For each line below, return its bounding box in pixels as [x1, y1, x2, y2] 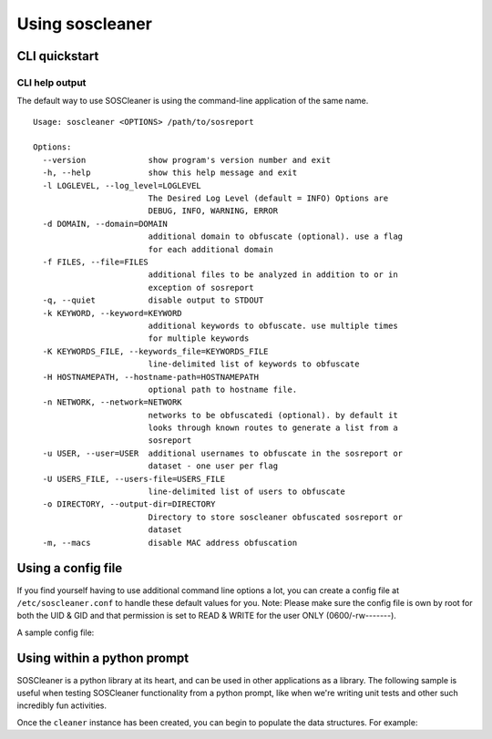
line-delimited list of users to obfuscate [148, 487, 345, 497]
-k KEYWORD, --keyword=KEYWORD [42, 308, 182, 318]
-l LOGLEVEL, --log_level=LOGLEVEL [42, 180, 202, 190]
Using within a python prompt [16, 651, 190, 666]
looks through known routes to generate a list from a [148, 423, 398, 433]
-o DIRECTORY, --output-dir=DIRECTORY [42, 499, 216, 509]
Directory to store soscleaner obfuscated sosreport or [148, 511, 404, 522]
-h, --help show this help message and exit [42, 168, 298, 178]
